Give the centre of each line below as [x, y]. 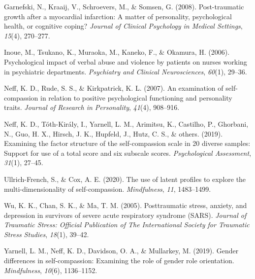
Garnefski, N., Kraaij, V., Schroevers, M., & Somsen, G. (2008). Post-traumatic [124, 6]
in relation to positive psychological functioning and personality [136, 97]
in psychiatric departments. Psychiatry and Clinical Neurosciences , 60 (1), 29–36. [126, 71]
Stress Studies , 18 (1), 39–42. [47, 234]
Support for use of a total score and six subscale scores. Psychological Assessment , [128, 153]
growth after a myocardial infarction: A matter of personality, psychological [118, 16]
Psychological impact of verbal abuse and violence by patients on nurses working [126, 61]
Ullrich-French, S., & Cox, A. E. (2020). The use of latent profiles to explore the [125, 179]
